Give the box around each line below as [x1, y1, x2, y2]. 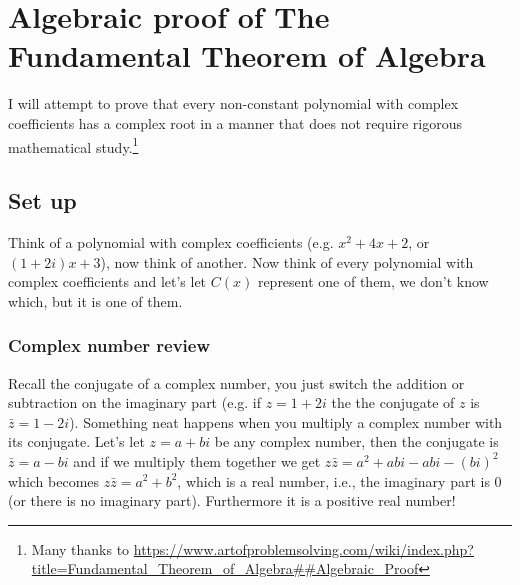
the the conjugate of [331, 392, 455, 413]
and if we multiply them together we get [73, 450, 321, 471]
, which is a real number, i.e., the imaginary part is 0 [177, 470, 502, 491]
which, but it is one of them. [8, 290, 183, 311]
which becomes [8, 470, 100, 491]
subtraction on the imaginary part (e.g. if [8, 392, 262, 413]
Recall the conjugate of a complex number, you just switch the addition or [8, 372, 465, 393]
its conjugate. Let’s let [8, 431, 145, 452]
